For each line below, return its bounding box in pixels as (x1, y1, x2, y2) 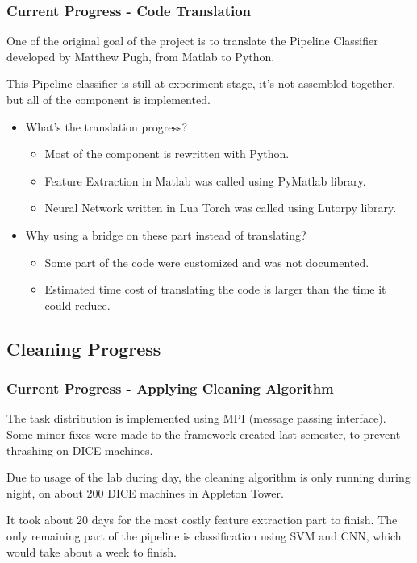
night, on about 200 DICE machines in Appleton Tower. (6, 484, 284, 501)
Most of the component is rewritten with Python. (44, 145, 290, 162)
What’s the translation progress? (25, 118, 188, 135)
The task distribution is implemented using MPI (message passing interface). (6, 410, 386, 427)
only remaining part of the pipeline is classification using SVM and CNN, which (6, 527, 402, 544)
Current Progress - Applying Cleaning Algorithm (6, 378, 334, 398)
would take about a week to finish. (6, 543, 177, 560)
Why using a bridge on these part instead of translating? (25, 226, 306, 243)
